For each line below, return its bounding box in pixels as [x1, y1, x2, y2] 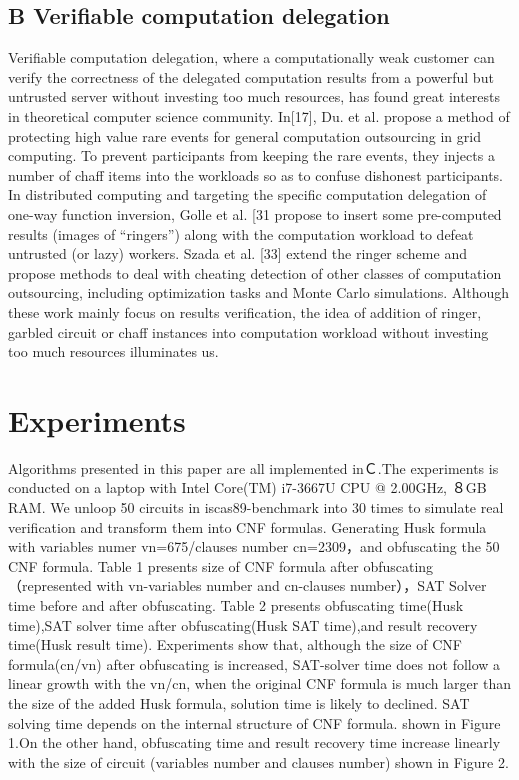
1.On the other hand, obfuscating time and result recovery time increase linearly [8, 732, 501, 753]
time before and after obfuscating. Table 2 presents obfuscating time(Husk [8, 594, 464, 615]
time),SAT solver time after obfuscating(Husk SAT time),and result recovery [8, 614, 478, 635]
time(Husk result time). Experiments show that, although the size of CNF [8, 634, 462, 655]
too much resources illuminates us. [8, 341, 219, 362]
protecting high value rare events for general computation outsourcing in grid [8, 125, 481, 146]
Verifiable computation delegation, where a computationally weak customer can [8, 47, 495, 68]
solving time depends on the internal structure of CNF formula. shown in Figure [8, 712, 501, 733]
